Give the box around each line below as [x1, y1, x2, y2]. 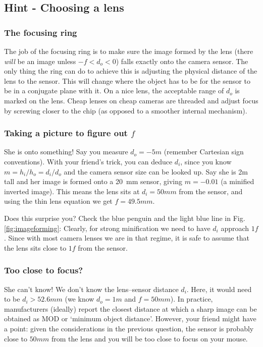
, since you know [180, 156, 232, 166]
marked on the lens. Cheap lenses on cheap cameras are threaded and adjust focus [4, 95, 258, 105]
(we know [65, 294, 94, 304]
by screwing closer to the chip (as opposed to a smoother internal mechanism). [4, 105, 247, 115]
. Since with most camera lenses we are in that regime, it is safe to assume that [4, 233, 249, 243]
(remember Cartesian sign [164, 146, 244, 157]
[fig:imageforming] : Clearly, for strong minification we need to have [4, 222, 211, 233]
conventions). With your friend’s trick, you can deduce [4, 156, 173, 166]
